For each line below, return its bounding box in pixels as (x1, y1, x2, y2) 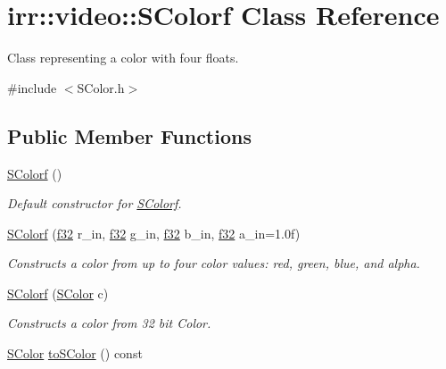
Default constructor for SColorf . (7, 194, 182, 213)
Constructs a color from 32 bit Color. (7, 314, 211, 332)
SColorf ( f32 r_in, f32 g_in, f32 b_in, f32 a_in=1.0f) (7, 223, 301, 242)
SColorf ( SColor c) (7, 283, 109, 302)
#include (7, 78, 57, 96)
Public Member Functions (7, 122, 252, 149)
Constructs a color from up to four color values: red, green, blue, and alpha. (7, 254, 420, 273)
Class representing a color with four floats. (7, 48, 239, 67)
